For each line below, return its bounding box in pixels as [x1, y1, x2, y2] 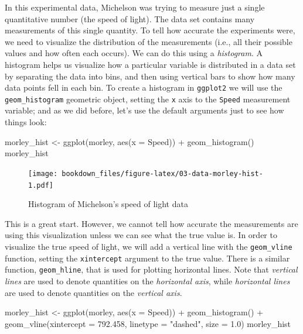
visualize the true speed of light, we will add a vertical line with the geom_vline [5, 240, 292, 252]
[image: [28, 169, 58, 178]
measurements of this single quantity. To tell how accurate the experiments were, [5, 24, 295, 36]
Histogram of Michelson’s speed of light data [28, 198, 188, 210]
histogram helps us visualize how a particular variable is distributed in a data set [5, 58, 296, 70]
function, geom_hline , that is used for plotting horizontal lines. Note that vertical [5, 263, 298, 276]
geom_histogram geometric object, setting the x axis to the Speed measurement [5, 92, 291, 105]
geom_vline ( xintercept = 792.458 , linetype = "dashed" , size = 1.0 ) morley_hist [5, 317, 291, 329]
